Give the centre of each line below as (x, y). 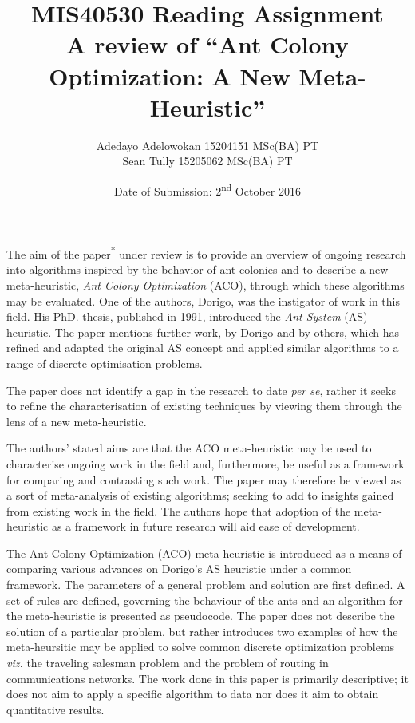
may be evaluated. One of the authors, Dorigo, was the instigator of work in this (203, 300)
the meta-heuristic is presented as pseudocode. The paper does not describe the (201, 616)
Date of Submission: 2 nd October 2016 (207, 189)
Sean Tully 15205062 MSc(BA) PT (207, 161)
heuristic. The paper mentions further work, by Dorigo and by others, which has (203, 332)
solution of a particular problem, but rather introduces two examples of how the (202, 631)
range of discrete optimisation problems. (105, 363)
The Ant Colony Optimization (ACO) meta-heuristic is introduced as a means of (204, 553)
